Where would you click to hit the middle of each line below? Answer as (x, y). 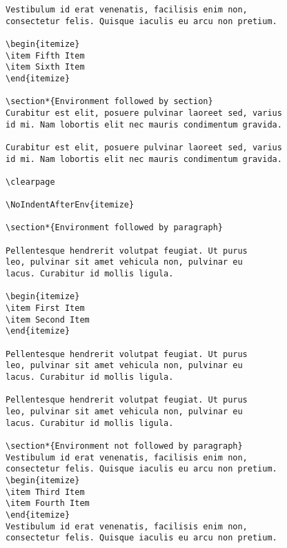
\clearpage (30, 182)
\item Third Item (45, 492)
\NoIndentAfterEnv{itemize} (70, 205)
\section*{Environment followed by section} (109, 102)
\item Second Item (48, 319)
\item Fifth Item (45, 55)
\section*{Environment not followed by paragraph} (124, 446)
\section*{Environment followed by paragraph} (114, 228)
